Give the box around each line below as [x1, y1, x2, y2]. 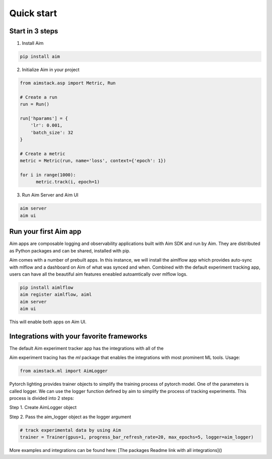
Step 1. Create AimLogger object [9, 404, 77, 411]
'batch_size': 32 [30, 129, 74, 135]
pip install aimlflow [20, 284, 74, 290]
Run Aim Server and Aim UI [22, 192, 79, 198]
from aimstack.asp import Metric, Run [20, 80, 116, 86]
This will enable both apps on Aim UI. [9, 319, 87, 325]
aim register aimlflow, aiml [20, 292, 92, 297]
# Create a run [20, 94, 57, 100]
